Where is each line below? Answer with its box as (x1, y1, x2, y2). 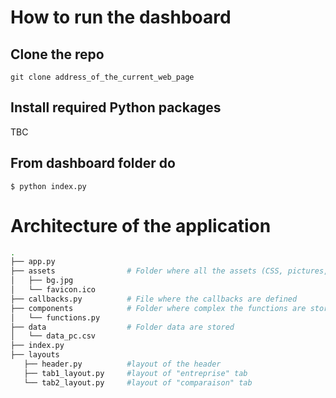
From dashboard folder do (10, 155, 176, 172)
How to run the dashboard (10, 6, 232, 29)
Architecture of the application (10, 214, 272, 237)
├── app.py (10, 257, 56, 267)
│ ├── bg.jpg (10, 276, 74, 286)
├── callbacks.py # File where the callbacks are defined (10, 294, 298, 304)
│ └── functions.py (10, 312, 101, 323)
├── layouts (10, 350, 60, 360)
